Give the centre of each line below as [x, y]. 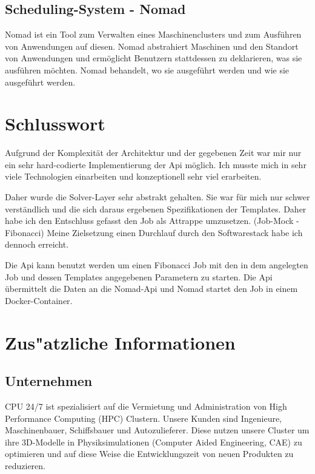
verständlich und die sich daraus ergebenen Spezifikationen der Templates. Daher [156, 208]
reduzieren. [25, 465]
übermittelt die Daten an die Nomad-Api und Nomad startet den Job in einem [151, 289]
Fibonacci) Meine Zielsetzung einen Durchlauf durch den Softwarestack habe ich [154, 232]
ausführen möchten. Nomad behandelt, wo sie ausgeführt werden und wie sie [147, 69]
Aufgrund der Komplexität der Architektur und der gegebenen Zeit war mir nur [153, 153]
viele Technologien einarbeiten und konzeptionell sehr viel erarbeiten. [133, 176]
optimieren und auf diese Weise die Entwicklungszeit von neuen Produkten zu [149, 454]
